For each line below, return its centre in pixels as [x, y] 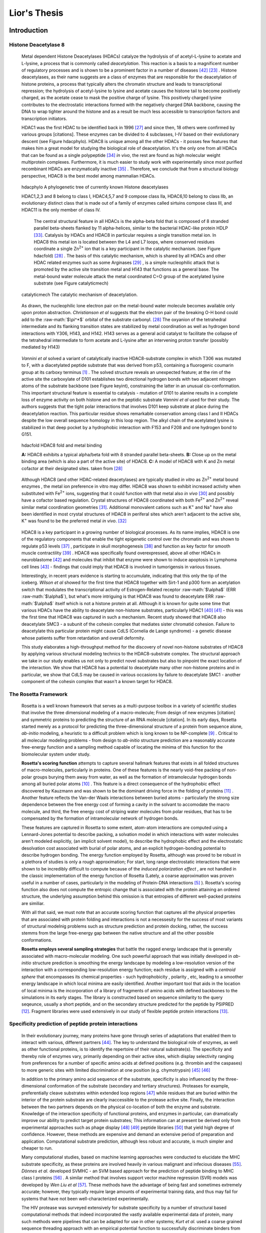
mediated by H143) [41, 347]
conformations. [37, 940]
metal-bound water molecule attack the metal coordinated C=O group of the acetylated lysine [129, 276]
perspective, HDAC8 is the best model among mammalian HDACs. [88, 176]
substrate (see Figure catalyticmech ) [71, 283]
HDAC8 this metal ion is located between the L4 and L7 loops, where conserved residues [124, 242]
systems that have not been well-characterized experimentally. [85, 1198]
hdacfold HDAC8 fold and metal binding [62, 445]
